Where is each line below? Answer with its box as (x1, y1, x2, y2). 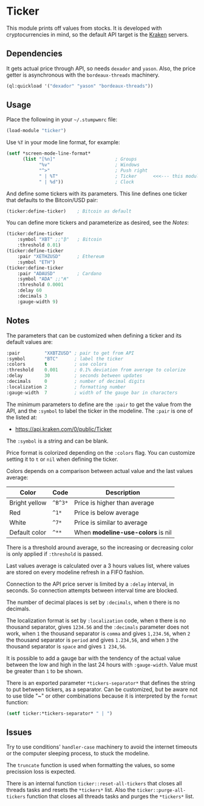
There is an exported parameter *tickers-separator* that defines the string (6, 679, 195, 686)
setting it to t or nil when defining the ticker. (6, 455, 118, 463)
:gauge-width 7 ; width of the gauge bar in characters (6, 390, 178, 396)
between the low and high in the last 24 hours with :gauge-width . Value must (6, 661, 198, 668)
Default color (9, 528, 47, 536)
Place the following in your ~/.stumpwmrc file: (6, 116, 118, 123)
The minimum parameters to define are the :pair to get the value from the (6, 401, 192, 408)
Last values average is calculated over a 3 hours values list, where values (6, 562, 190, 569)
